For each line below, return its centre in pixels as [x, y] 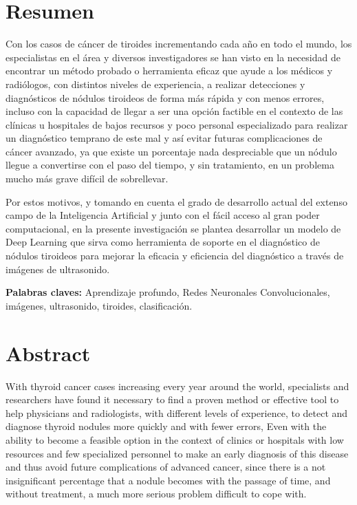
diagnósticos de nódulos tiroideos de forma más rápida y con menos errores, [165, 97]
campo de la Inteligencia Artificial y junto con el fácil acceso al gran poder [163, 215]
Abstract [48, 353]
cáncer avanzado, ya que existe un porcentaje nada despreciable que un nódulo [171, 151]
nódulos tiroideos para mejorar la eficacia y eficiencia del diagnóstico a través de [175, 256]
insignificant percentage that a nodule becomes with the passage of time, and [168, 480]
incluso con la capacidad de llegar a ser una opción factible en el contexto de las [174, 111]
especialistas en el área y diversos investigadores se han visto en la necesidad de [173, 57]
